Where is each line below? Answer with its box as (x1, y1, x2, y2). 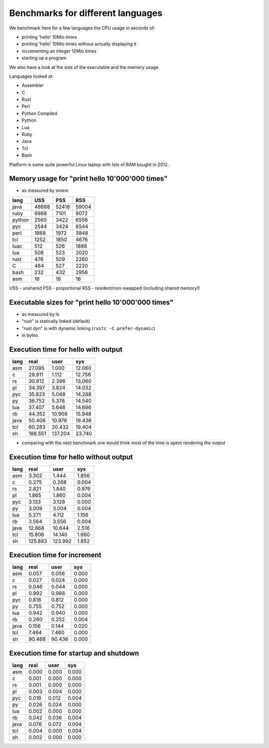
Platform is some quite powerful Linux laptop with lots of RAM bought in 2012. (9, 161, 169, 167)
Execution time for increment (9, 551, 102, 559)
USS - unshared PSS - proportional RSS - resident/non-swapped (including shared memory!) (9, 285, 200, 291)
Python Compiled (21, 110, 57, 116)
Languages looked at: (9, 73, 54, 79)
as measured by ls (21, 311, 59, 317)
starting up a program (21, 55, 67, 61)
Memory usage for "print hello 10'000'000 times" (9, 175, 168, 183)
